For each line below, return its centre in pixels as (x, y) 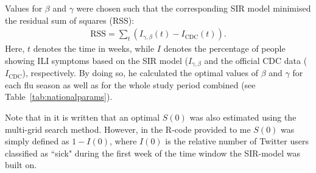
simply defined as (37, 141)
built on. (21, 165)
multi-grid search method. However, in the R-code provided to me (128, 129)
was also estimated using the (243, 117)
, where (123, 141)
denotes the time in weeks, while (94, 48)
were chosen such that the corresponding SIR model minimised (194, 8)
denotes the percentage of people (224, 48)
